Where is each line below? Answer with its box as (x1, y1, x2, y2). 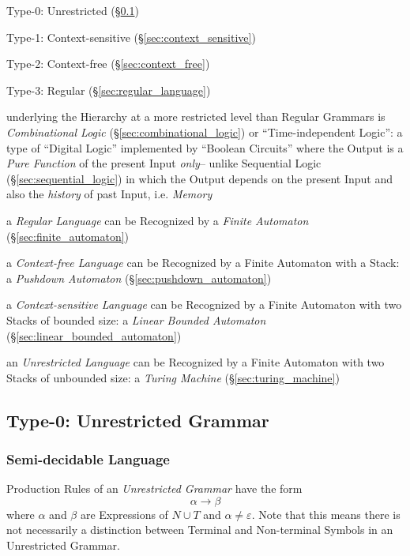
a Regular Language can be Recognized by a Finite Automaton (6, 212, 309, 228)
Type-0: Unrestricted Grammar (6, 408, 269, 432)
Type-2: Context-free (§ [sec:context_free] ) (6, 55, 210, 72)
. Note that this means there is (251, 505, 401, 522)
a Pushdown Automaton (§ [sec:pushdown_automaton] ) (6, 269, 272, 286)
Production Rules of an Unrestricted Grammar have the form (6, 480, 303, 497)
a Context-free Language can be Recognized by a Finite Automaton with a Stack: (6, 254, 400, 271)
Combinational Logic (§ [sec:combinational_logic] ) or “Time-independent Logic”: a (6, 123, 403, 140)
